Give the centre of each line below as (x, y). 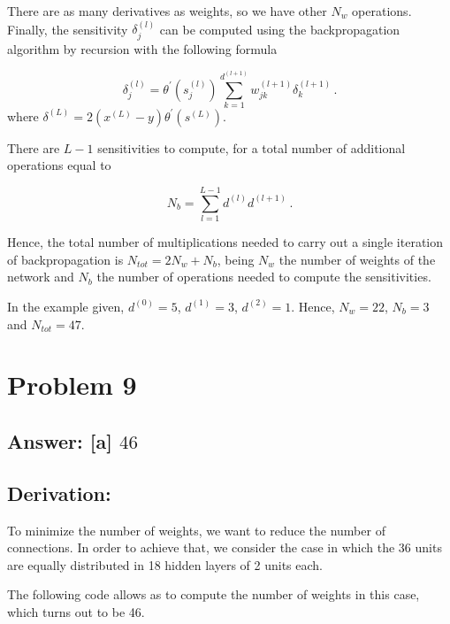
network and (41, 277)
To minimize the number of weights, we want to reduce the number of (196, 530)
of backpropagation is (65, 259)
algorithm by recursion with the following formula (142, 48)
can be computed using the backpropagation (280, 29)
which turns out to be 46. (76, 611)
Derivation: (59, 493)
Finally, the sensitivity (68, 29)
